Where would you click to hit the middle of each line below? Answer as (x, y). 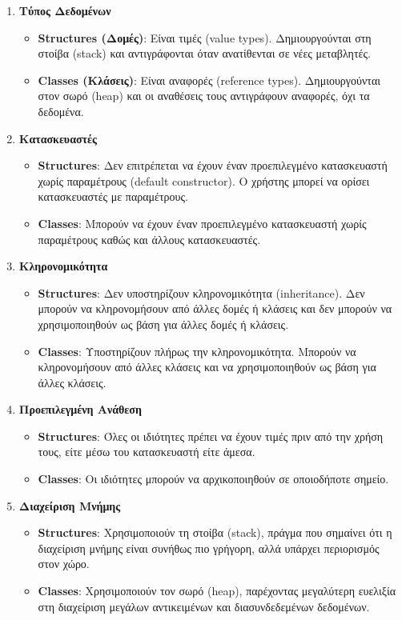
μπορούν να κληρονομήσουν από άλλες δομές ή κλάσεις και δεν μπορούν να (215, 308)
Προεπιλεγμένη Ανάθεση (80, 409)
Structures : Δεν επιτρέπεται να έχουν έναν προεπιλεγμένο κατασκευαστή (213, 165)
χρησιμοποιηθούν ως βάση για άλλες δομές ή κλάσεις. (163, 324)
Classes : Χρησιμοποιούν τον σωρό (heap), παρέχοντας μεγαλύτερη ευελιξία (217, 591)
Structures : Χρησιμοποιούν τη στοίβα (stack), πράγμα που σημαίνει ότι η (215, 532)
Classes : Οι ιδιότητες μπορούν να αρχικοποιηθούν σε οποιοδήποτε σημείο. (213, 479)
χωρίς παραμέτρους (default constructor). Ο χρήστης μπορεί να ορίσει (204, 180)
